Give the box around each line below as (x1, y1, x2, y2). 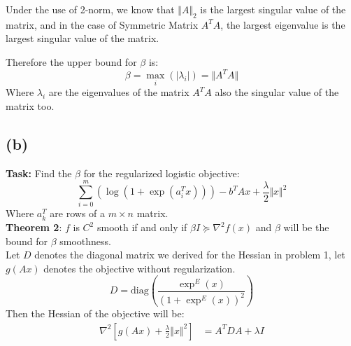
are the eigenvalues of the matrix (48, 85, 189, 99)
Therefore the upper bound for (6, 54, 137, 69)
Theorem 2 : (6, 220, 62, 234)
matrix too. (6, 98, 55, 113)
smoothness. (59, 233, 111, 248)
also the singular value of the (215, 85, 339, 99)
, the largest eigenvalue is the (220, 17, 345, 32)
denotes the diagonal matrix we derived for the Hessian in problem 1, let (34, 247, 345, 262)
